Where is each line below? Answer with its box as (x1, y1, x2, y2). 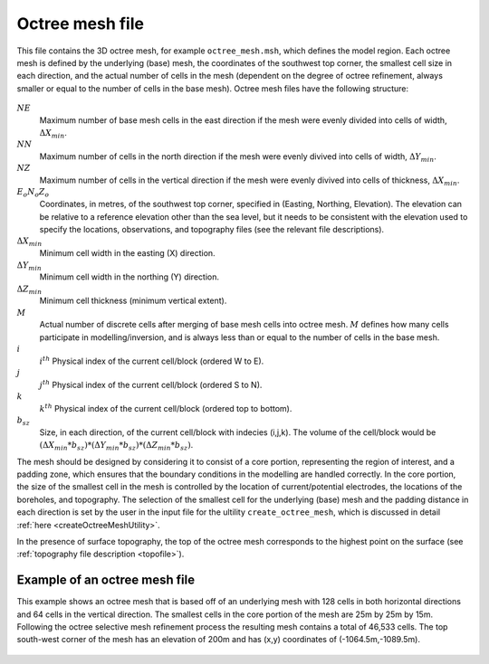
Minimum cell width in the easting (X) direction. (39, 248, 216, 259)
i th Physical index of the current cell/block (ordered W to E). (39, 355, 264, 366)
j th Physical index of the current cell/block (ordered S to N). (39, 378, 263, 390)
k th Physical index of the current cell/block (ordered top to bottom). (39, 403, 292, 413)
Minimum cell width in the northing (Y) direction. (39, 271, 219, 282)
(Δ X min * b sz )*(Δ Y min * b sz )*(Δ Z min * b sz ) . (39, 440, 194, 452)
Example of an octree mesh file (16, 573, 195, 588)
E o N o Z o (16, 186, 50, 199)
